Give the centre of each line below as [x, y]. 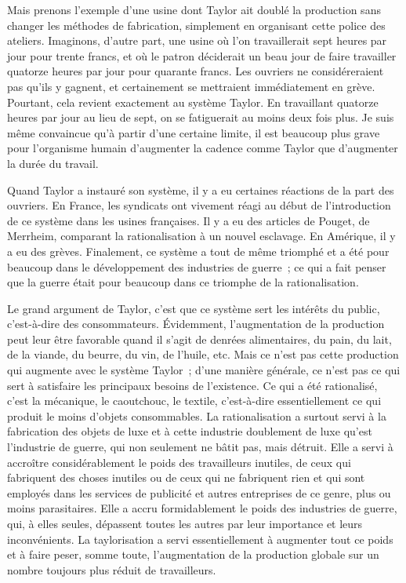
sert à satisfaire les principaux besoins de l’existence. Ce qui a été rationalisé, [192, 385]
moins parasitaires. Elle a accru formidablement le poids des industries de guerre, [202, 508]
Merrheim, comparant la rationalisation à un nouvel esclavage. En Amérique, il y [201, 236]
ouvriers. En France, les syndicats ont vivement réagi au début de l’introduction [199, 205]
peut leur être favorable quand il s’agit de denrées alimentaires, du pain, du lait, [199, 339]
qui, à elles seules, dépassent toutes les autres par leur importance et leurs [185, 523]
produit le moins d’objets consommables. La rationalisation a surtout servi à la [197, 415]
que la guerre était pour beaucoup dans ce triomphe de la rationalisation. [183, 282]
